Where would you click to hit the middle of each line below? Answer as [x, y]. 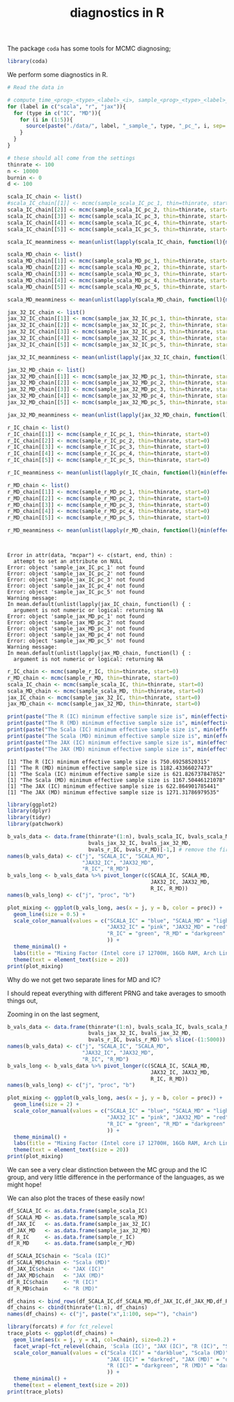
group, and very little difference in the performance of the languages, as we [116, 1177]
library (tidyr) [29, 818]
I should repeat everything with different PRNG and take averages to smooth [117, 993]
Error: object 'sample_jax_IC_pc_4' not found [76, 586]
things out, [23, 1000]
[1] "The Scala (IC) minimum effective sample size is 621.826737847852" [117, 774]
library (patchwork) [36, 824]
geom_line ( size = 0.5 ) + [49, 914]
